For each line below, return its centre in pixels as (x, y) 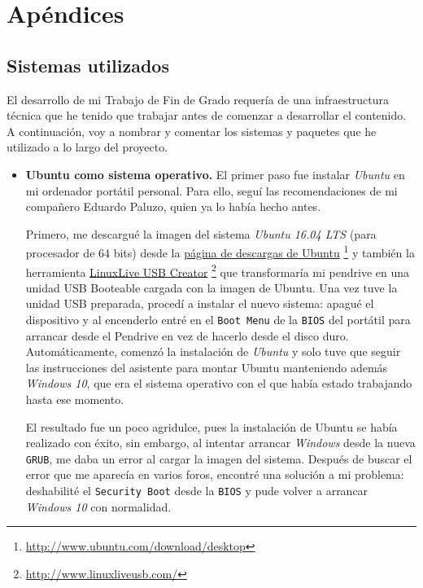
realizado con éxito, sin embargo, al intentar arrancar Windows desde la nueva (220, 443)
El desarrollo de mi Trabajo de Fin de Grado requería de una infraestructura (198, 99)
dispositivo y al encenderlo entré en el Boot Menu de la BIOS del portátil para (218, 320)
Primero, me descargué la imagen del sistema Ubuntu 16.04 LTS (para (201, 233)
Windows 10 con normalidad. (98, 506)
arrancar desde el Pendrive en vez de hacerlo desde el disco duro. (187, 335)
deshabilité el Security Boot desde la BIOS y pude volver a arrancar (197, 491)
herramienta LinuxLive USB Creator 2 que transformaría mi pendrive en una (217, 270)
